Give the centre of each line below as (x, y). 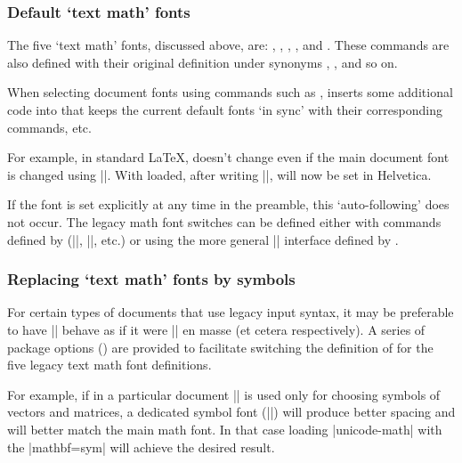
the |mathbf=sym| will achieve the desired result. (141, 447)
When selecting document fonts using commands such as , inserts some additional (230, 92)
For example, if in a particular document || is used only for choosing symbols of (224, 394)
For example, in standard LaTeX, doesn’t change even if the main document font (228, 157)
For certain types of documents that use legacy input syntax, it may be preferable (231, 312)
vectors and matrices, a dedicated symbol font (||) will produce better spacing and (231, 412)
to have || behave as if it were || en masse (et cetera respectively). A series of (216, 329)
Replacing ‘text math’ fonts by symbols (151, 279)
